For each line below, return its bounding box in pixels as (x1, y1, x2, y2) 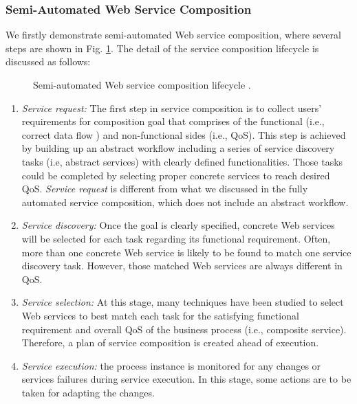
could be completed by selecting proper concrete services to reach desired (21, 168, 330, 182)
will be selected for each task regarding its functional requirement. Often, (21, 231, 331, 245)
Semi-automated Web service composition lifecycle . (33, 78, 251, 91)
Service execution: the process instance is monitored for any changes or (21, 358, 321, 372)
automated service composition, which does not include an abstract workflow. (21, 194, 349, 209)
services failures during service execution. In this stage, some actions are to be (21, 372, 351, 386)
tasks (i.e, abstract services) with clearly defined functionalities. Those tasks (21, 154, 343, 168)
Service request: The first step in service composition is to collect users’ (21, 100, 322, 115)
